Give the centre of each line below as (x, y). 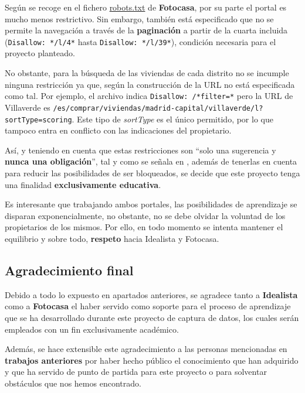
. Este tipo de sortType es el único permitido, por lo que (172, 119)
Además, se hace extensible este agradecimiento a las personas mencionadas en (146, 349)
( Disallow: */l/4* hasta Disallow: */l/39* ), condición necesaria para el (140, 41)
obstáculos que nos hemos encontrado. (73, 383)
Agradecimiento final (69, 270)
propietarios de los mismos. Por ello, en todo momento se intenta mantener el (144, 227)
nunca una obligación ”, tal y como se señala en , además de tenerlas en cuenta (151, 161)
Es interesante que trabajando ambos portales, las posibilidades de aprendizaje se (151, 204)
